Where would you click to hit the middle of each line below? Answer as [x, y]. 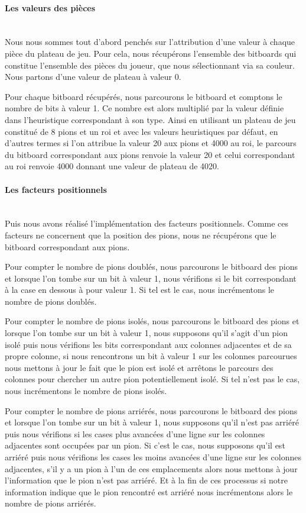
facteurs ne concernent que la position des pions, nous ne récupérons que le [141, 235]
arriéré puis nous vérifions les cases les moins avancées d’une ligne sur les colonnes [153, 457]
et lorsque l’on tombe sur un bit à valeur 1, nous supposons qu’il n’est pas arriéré [152, 422]
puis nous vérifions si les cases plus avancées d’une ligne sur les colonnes [135, 433]
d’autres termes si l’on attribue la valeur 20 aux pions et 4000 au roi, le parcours [151, 143]
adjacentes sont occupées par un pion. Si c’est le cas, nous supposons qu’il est [145, 445]
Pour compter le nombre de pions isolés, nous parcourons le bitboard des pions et [152, 321]
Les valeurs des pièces [50, 7]
